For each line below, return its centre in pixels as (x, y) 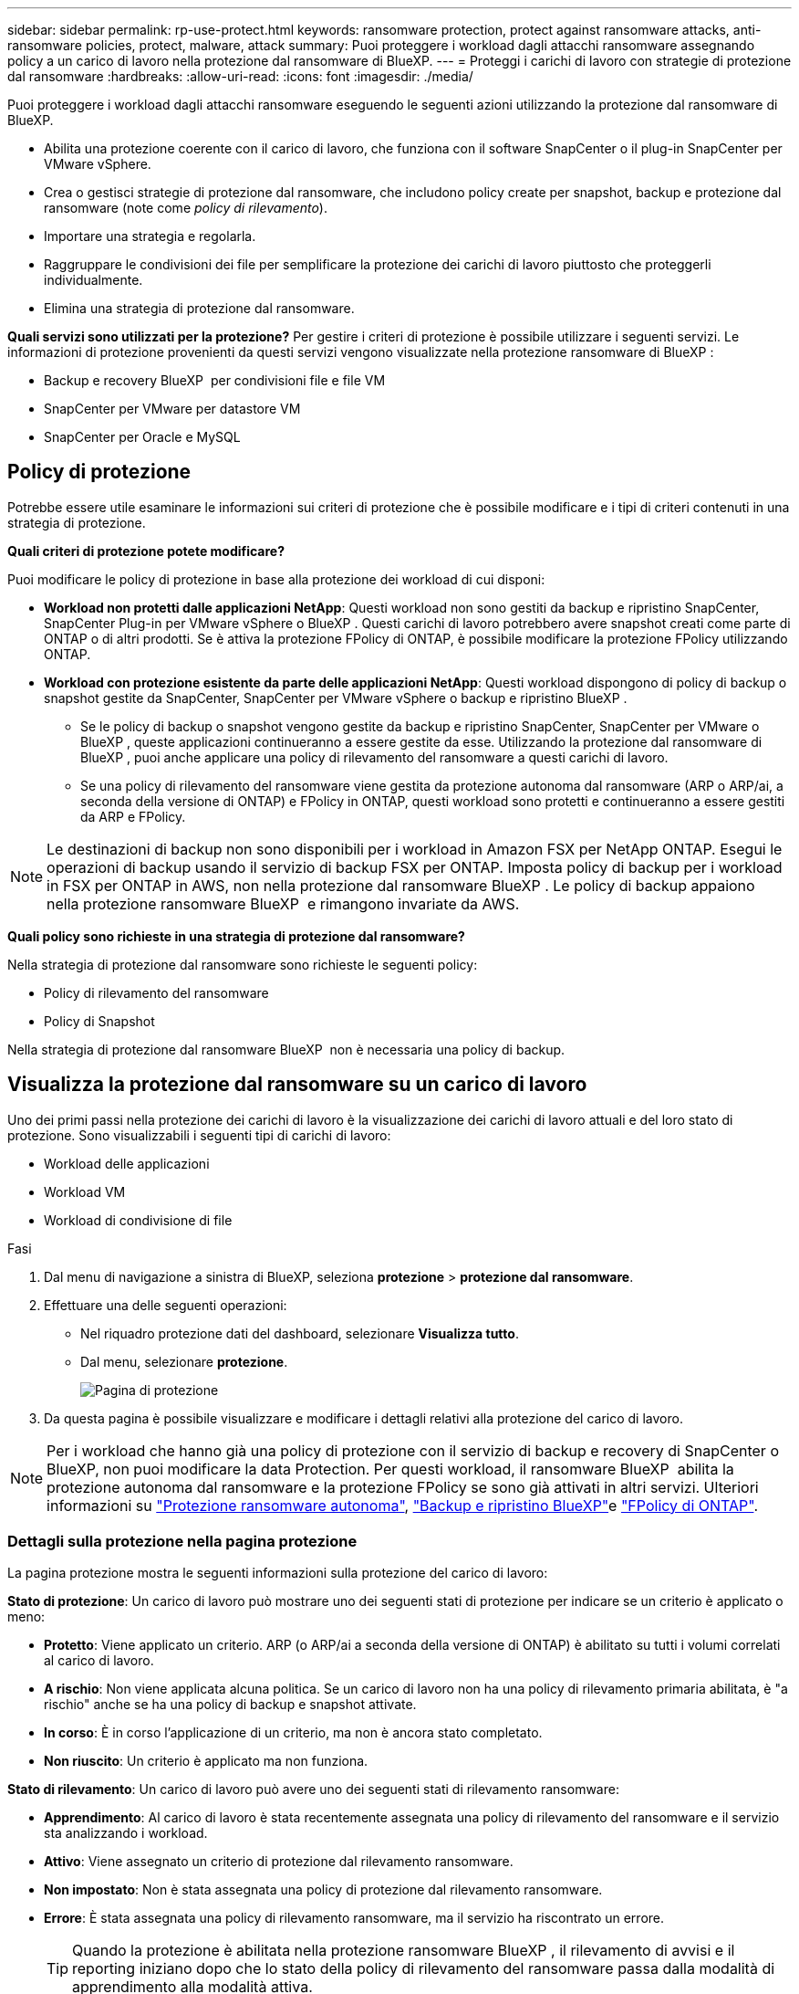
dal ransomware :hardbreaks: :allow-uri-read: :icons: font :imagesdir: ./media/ (240, 76)
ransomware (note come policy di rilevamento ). (186, 208)
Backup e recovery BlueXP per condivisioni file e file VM (215, 380)
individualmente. (93, 280)
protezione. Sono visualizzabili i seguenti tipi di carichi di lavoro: (199, 1135)
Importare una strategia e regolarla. (150, 236)
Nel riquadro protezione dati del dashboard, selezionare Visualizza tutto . (300, 1333)
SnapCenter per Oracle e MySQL (142, 437)
